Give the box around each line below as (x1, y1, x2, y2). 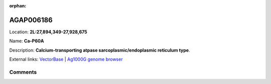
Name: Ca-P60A (9, 38, 44, 44)
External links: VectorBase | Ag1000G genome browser (9, 56, 123, 62)
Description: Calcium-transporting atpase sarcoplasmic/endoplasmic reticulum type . (9, 47, 190, 53)
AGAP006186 (9, 15, 53, 24)
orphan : (9, 3, 27, 8)
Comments (9, 69, 37, 76)
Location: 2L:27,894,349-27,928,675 (9, 29, 87, 35)
